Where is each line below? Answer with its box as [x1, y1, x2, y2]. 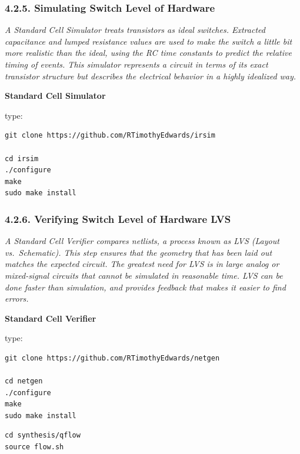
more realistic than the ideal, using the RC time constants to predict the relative [5, 46, 292, 59]
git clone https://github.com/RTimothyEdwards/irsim [5, 131, 215, 140]
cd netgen [5, 377, 43, 386]
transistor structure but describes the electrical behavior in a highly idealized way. [5, 69, 296, 82]
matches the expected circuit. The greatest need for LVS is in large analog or [5, 258, 279, 270]
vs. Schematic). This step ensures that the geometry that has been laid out [5, 246, 272, 258]
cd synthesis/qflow [5, 431, 81, 440]
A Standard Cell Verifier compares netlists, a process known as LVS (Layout [5, 235, 279, 247]
